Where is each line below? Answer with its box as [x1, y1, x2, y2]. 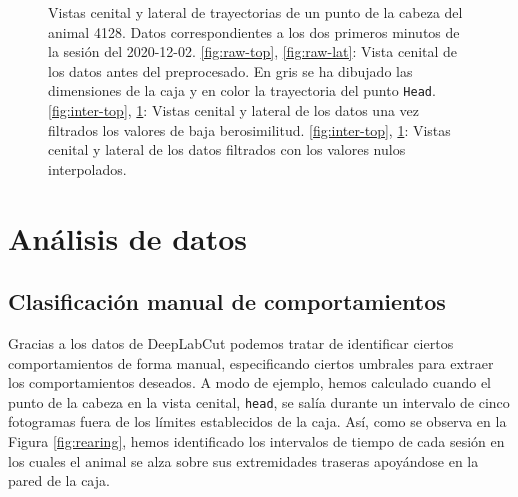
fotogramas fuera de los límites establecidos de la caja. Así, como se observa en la [8, 411, 507, 432]
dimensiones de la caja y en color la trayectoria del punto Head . [48, 80, 436, 101]
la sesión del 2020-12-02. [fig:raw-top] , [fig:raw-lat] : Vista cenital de [48, 41, 458, 62]
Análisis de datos [8, 217, 248, 258]
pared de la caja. [8, 470, 110, 491]
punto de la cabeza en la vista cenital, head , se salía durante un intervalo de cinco [8, 391, 510, 412]
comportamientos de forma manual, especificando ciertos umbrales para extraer [8, 352, 494, 373]
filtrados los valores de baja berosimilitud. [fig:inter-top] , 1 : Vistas [48, 119, 451, 140]
